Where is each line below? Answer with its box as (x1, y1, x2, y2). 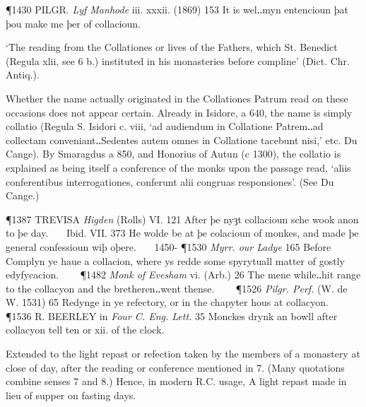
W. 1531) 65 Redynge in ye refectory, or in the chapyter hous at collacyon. (6, 295, 329, 309)
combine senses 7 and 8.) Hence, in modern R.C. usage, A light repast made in (6, 374, 347, 389)
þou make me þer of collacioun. (6, 16, 141, 30)
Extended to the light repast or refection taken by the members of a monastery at (6, 346, 360, 361)
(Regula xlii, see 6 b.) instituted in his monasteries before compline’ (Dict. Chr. (6, 53, 350, 68)
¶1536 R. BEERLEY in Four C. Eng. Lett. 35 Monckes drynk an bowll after (6, 308, 338, 323)
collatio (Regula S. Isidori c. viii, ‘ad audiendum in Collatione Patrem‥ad (6, 119, 324, 134)
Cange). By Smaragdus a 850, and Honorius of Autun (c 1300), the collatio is (6, 146, 341, 161)
